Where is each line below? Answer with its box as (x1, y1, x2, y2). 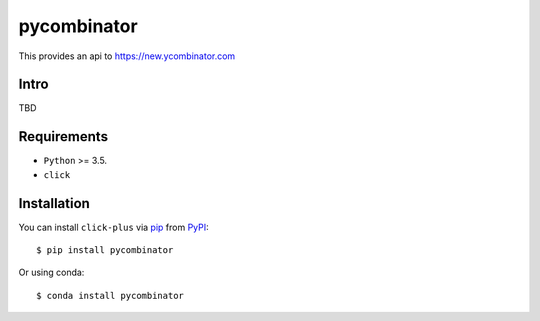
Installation (18, 195, 90, 212)
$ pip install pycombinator (36, 245, 174, 256)
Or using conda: (18, 266, 85, 279)
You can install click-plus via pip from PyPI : (18, 221, 209, 233)
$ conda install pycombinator (36, 290, 185, 301)
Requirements (18, 128, 109, 145)
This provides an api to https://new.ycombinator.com (18, 50, 236, 62)
